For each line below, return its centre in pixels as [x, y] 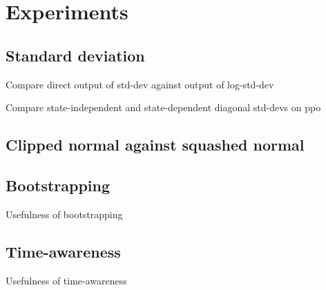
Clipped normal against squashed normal [155, 145]
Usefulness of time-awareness [66, 280]
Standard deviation [75, 55]
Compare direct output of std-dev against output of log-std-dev [140, 84]
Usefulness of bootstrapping [64, 214]
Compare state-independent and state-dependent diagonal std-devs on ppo [163, 107]
